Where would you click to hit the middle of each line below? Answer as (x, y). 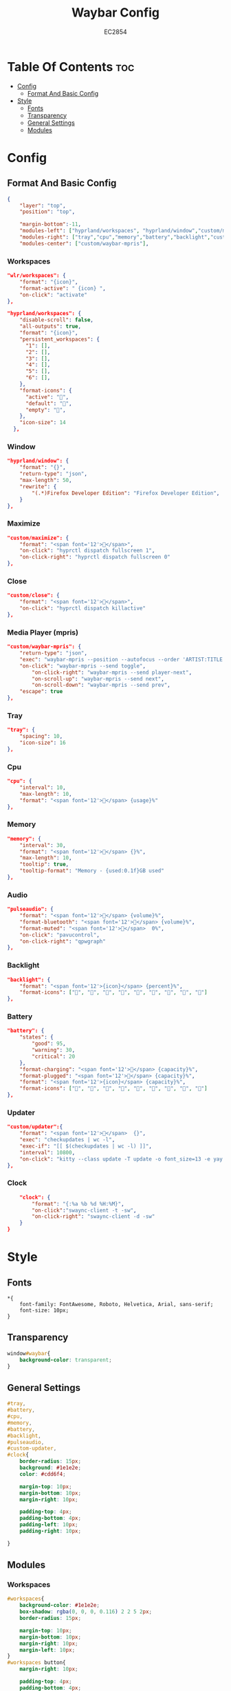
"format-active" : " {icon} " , (63, 288)
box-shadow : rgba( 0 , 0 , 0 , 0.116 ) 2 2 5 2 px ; (86, 1612)
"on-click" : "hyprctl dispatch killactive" (83, 608)
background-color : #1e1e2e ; (59, 1605)
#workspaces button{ (37, 1663)
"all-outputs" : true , (50, 327)
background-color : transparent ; (66, 1360)
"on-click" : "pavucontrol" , (59, 935)
